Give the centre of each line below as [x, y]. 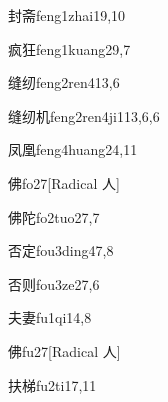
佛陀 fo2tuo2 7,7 [54, 216]
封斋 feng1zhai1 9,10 [67, 15]
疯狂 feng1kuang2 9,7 [69, 48]
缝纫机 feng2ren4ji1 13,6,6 [84, 115]
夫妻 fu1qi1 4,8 [50, 317]
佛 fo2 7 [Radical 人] [64, 182]
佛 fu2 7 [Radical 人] [64, 350]
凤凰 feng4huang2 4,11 [73, 149]
